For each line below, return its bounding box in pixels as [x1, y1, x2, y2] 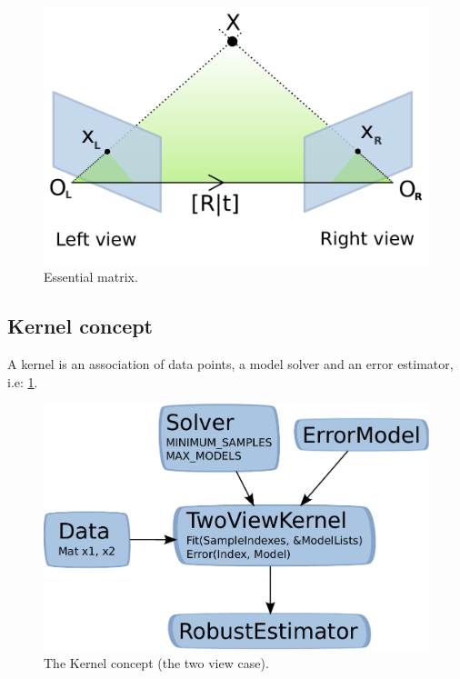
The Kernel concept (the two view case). [44, 653, 269, 672]
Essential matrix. [44, 267, 138, 286]
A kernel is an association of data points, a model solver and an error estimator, [7, 354, 454, 374]
